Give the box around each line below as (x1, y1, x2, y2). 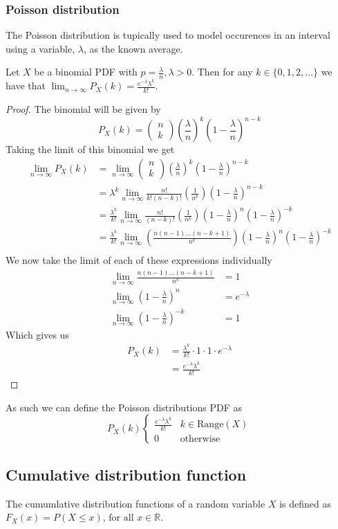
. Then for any (191, 64, 253, 79)
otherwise (180, 433, 220, 444)
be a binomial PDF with (34, 64, 138, 79)
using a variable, (6, 41, 75, 55)
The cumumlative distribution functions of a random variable (6, 496, 265, 510)
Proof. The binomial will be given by (6, 102, 161, 116)
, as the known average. (83, 41, 183, 55)
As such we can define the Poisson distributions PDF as (6, 400, 243, 414)
